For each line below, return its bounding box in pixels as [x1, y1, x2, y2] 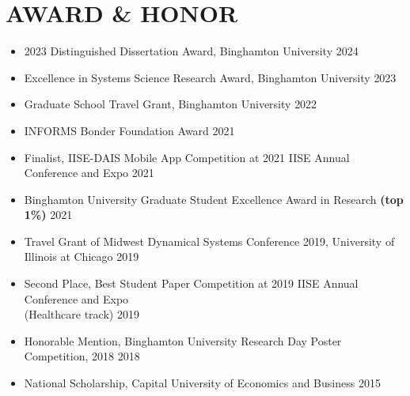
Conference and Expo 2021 [24, 164, 154, 181]
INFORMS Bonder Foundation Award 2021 [24, 122, 235, 138]
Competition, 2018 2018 [24, 348, 140, 364]
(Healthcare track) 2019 [24, 306, 139, 322]
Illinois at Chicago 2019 [24, 248, 139, 265]
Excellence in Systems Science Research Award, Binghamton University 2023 [24, 69, 397, 85]
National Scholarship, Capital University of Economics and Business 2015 [24, 375, 381, 391]
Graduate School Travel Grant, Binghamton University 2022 [24, 96, 317, 112]
